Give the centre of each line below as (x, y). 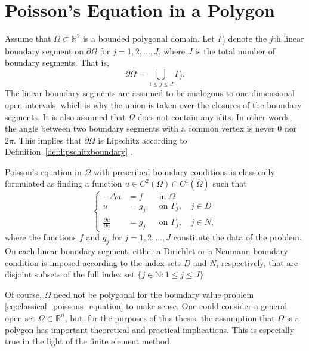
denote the (248, 39)
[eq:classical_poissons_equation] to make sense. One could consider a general (146, 306)
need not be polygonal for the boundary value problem (154, 294)
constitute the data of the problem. (237, 237)
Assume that (28, 39)
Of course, (23, 294)
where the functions (41, 237)
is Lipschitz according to (143, 140)
